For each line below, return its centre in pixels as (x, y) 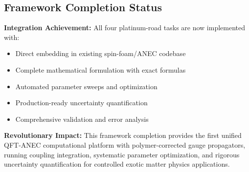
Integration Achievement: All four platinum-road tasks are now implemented (124, 28)
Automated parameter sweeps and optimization (86, 86)
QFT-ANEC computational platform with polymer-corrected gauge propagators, (125, 144)
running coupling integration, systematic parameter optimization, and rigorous (122, 154)
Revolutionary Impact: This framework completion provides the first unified (123, 135)
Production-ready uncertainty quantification (81, 103)
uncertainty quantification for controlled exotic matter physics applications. (117, 164)
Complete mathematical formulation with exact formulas (101, 69)
